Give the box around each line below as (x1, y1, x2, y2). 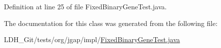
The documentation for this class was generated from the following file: (4, 18, 218, 28)
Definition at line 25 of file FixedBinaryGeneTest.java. (4, 1, 167, 11)
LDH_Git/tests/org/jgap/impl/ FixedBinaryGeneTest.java (4, 34, 180, 45)
